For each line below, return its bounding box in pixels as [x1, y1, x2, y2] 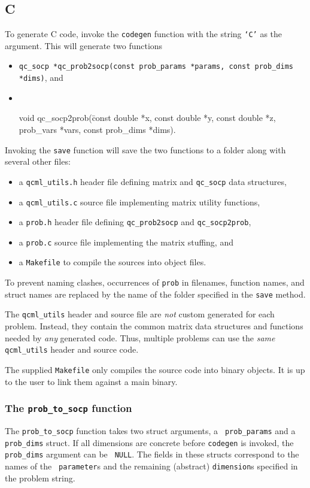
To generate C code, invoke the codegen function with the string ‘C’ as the [5, 28, 282, 40]
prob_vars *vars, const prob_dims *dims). [19, 123, 176, 136]
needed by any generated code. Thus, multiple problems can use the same [5, 331, 275, 344]
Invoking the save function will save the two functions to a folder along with [5, 143, 286, 156]
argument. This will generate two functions [5, 39, 163, 51]
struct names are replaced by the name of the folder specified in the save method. [5, 287, 306, 300]
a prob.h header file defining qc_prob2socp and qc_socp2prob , [19, 216, 251, 228]
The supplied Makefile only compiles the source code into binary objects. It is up [5, 363, 305, 375]
